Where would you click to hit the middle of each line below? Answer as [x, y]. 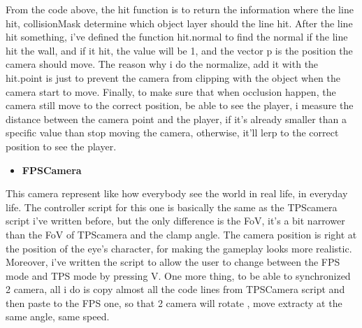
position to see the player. [61, 146]
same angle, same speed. [58, 316]
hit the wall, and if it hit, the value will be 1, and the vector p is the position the [179, 50]
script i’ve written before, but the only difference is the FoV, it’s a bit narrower [175, 221]
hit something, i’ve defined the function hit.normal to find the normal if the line [177, 37]
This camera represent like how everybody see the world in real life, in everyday [177, 193]
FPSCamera [52, 170]
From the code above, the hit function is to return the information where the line [180, 9]
